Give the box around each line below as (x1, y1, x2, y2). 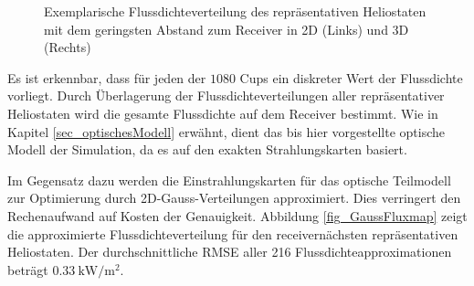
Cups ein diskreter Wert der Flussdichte (239, 68, 463, 87)
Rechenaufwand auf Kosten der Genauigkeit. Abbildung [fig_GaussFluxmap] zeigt (7, 206, 468, 225)
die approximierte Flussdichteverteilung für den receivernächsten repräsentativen (7, 224, 458, 243)
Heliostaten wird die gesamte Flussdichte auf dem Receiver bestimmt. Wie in (7, 103, 438, 122)
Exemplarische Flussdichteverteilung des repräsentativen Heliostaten (44, 2, 427, 20)
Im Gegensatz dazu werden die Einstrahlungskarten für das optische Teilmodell (7, 170, 451, 189)
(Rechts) (44, 37, 91, 57)
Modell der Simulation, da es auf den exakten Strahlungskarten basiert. (7, 140, 407, 159)
